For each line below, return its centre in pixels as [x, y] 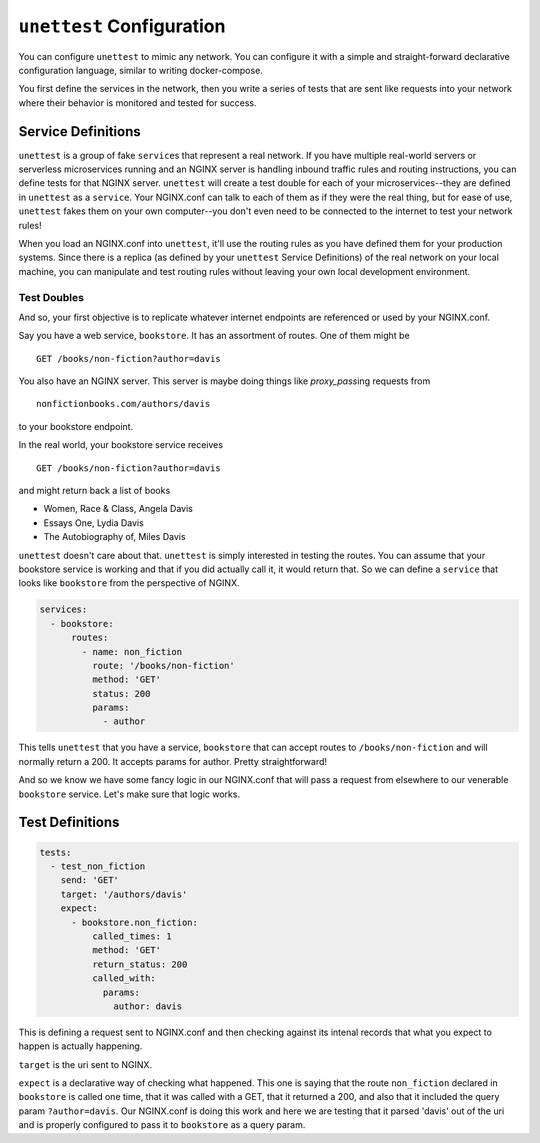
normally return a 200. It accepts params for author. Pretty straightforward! [173, 761]
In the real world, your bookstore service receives [121, 445]
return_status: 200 [139, 964]
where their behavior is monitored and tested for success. [137, 102]
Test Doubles [51, 297]
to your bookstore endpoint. [76, 426]
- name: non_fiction [132, 651]
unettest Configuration [122, 26]
